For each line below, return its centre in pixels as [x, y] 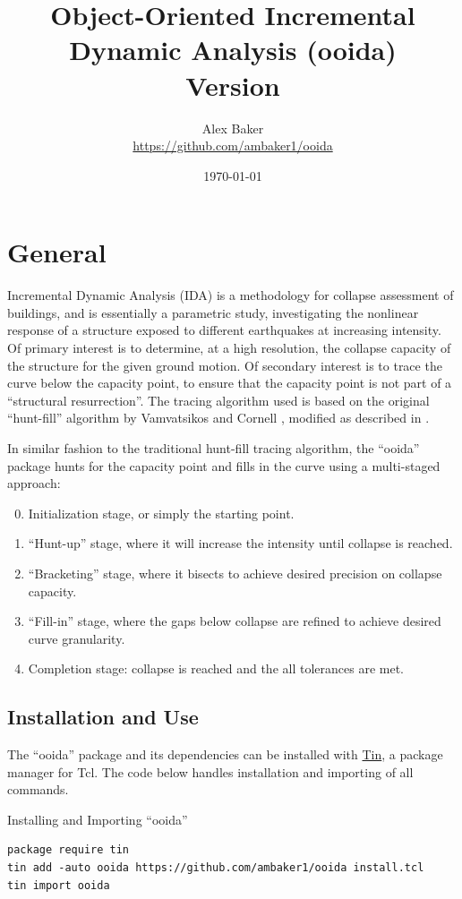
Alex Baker [233, 128]
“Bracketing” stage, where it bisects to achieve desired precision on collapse [235, 573]
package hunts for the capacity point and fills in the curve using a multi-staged [224, 465]
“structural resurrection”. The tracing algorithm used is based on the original [218, 400]
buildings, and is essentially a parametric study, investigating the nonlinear [213, 312]
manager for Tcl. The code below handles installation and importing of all [210, 771]
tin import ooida [59, 885]
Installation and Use [103, 717]
